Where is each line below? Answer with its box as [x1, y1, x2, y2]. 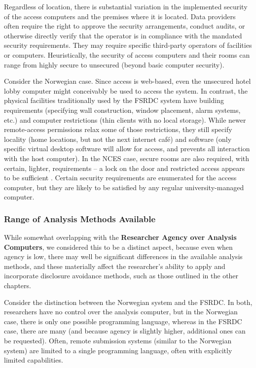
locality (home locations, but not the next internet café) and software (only [4, 134, 232, 144]
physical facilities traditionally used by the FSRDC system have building [4, 95, 224, 105]
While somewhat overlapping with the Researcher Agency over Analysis [4, 232, 237, 242]
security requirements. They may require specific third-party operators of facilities [4, 40, 252, 50]
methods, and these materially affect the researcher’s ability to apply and [4, 261, 225, 271]
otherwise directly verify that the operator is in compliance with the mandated [4, 30, 242, 40]
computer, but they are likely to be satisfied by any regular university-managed [4, 182, 244, 192]
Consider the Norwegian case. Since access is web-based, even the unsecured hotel [4, 76, 251, 86]
